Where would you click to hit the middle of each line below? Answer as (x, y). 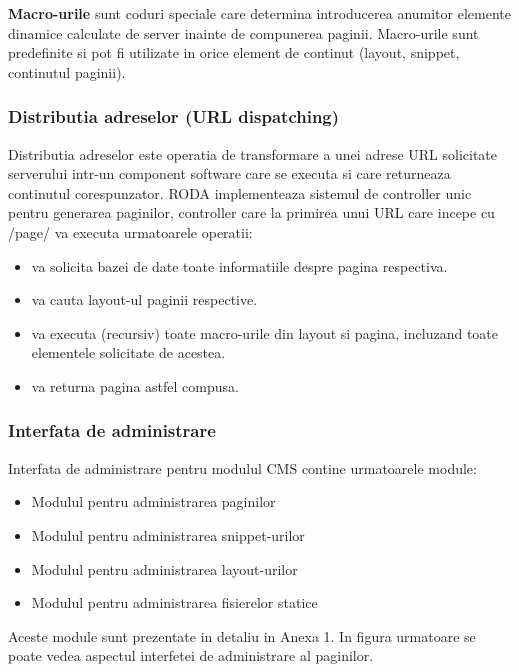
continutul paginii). (67, 71)
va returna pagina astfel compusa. (135, 385)
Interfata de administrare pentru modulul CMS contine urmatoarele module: (242, 467)
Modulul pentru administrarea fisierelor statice (174, 602)
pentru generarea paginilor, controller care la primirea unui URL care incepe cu (251, 212)
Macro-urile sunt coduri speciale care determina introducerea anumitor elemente (259, 13)
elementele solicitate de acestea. (128, 352)
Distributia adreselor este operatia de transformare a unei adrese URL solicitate (253, 153)
